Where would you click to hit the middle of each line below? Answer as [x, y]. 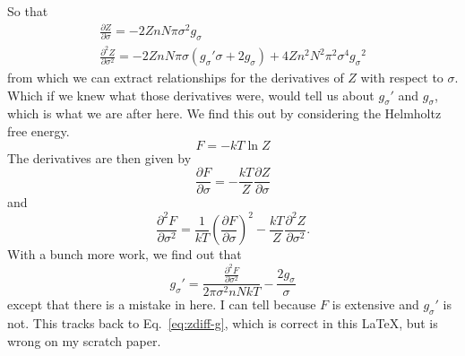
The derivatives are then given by [99, 157]
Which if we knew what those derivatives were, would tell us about [191, 95]
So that [28, 11]
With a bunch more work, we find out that [125, 254]
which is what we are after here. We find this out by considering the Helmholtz [224, 113]
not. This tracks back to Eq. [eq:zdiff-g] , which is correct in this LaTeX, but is [223, 323]
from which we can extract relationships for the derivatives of [176, 78]
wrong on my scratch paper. [84, 340]
